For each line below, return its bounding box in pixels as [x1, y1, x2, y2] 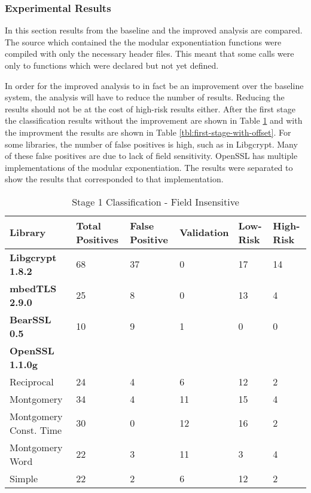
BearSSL [10, 312, 51, 326]
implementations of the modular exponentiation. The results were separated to [5, 161, 293, 173]
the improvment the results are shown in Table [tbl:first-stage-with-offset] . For [5, 125, 291, 138]
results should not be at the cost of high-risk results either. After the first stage [5, 102, 295, 115]
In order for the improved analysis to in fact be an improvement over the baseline [5, 79, 304, 91]
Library [10, 225, 46, 240]
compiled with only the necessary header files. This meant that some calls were [5, 47, 294, 60]
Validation [179, 225, 229, 240]
